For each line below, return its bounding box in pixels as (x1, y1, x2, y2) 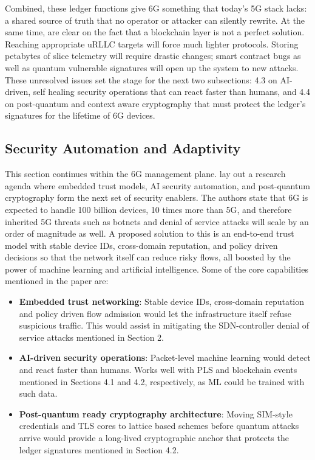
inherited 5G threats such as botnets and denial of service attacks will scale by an (5, 215, 309, 228)
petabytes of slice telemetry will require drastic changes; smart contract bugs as (5, 49, 301, 62)
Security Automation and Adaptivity (5, 139, 241, 158)
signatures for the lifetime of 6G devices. (5, 109, 155, 122)
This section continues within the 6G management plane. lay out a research (5, 167, 286, 180)
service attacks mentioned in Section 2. (19, 330, 164, 343)
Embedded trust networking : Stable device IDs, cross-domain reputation (19, 295, 305, 308)
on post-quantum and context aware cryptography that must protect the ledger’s (5, 97, 306, 110)
